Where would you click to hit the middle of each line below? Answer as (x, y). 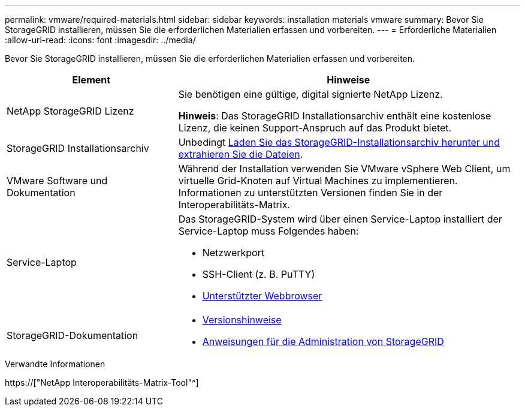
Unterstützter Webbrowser (262, 296)
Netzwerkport (233, 253)
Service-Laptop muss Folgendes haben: (268, 231)
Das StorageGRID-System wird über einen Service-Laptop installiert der (340, 219)
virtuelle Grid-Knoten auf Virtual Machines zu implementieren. (318, 181)
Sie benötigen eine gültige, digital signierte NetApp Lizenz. (310, 94)
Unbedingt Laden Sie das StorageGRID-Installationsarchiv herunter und (339, 142)
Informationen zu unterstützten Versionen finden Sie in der (310, 193)
